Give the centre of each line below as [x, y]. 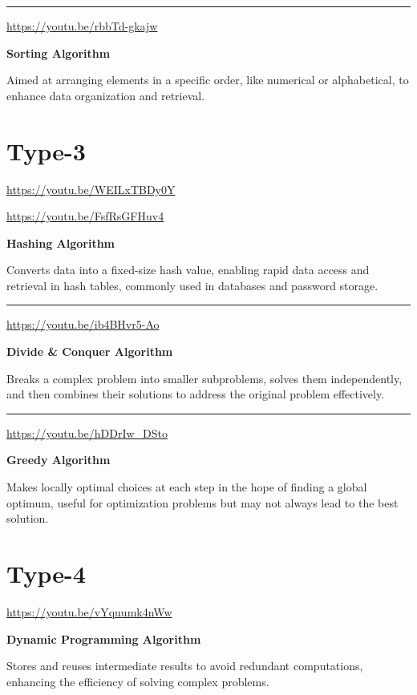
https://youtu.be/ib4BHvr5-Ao [83, 324]
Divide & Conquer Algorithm [90, 352]
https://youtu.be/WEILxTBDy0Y [91, 189]
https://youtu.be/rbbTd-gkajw [82, 26]
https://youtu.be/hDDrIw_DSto [87, 432]
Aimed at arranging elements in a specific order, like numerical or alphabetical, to [208, 80]
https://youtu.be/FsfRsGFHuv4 [85, 216]
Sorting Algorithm [59, 53]
